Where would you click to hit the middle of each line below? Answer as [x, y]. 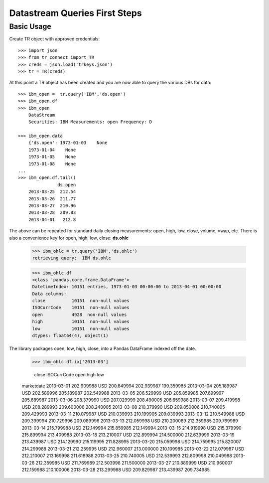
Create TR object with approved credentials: [54, 39]
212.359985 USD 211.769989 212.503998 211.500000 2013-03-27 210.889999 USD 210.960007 [134, 463]
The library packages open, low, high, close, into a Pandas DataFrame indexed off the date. [103, 348]
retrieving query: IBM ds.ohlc [72, 258]
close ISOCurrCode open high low [69, 374]
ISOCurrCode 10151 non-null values [81, 308]
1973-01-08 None [52, 164]
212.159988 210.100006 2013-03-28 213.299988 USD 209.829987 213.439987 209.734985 [116, 470]
